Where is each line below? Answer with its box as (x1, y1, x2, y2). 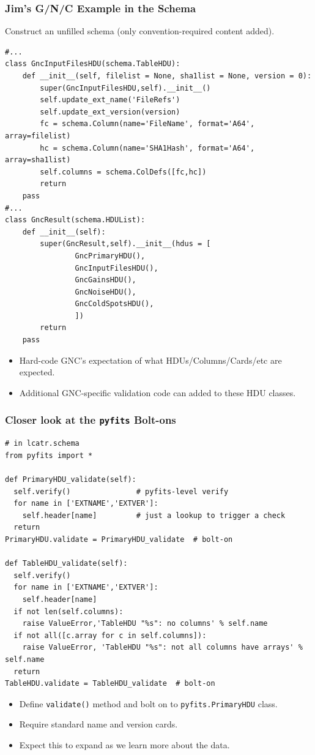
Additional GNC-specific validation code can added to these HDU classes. (19, 386, 296, 399)
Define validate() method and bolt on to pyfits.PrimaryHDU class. (19, 697, 278, 710)
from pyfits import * (5, 451, 93, 460)
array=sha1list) (5, 156, 71, 165)
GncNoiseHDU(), (75, 287, 136, 296)
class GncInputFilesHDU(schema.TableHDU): (5, 59, 180, 69)
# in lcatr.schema (5, 439, 80, 448)
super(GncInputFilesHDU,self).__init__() (40, 83, 211, 92)
